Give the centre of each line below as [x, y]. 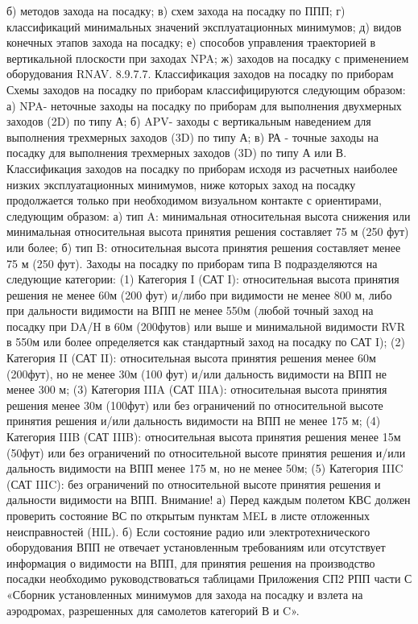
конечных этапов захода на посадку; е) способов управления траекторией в [191, 42]
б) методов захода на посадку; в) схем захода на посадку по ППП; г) [176, 10]
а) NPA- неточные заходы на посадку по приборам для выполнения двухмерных [204, 105]
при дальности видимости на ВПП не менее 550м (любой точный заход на [190, 310]
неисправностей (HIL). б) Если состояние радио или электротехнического [188, 531]
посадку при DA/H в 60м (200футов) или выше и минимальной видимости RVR [206, 326]
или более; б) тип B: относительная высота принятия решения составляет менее [204, 247]
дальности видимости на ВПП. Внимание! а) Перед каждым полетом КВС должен [209, 500]
